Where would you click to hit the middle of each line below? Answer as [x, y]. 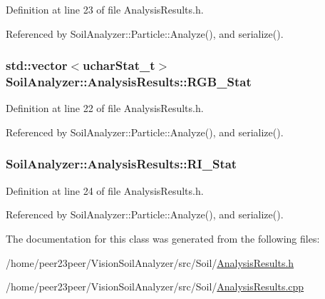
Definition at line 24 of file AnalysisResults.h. [105, 190]
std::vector [37, 65]
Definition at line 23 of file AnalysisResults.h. [105, 9]
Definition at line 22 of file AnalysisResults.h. [105, 108]
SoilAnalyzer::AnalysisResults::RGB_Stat [129, 82]
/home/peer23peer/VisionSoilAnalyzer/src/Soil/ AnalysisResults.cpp [155, 287]
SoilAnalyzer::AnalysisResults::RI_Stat [122, 164]
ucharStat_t [119, 65]
